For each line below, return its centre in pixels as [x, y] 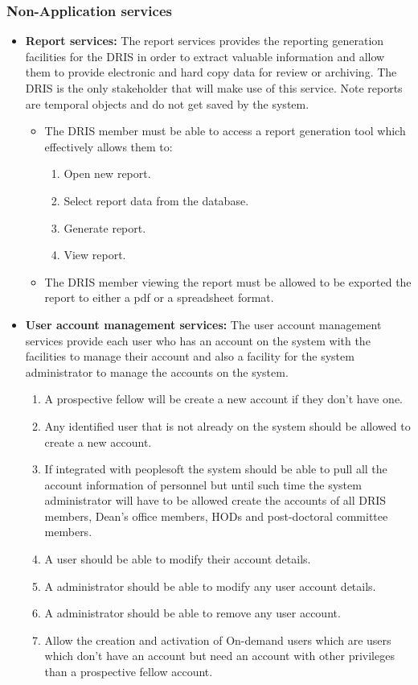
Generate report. [105, 227]
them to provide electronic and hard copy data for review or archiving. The [211, 72]
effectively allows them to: [109, 146]
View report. [95, 255]
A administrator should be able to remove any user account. [193, 613]
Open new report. [107, 173]
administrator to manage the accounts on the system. [157, 371]
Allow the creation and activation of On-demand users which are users [218, 640]
